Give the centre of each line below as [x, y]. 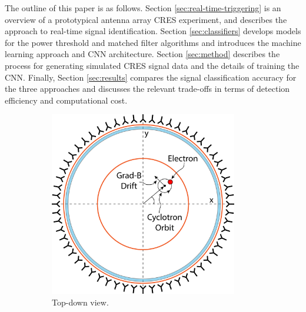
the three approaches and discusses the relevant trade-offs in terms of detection [147, 89]
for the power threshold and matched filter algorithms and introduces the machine [153, 42]
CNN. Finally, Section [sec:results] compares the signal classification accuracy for [151, 77]
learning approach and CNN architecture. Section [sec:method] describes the [142, 54]
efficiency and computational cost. [66, 100]
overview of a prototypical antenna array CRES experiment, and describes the [146, 19]
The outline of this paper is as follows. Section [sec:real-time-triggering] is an [143, 8]
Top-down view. [80, 302]
